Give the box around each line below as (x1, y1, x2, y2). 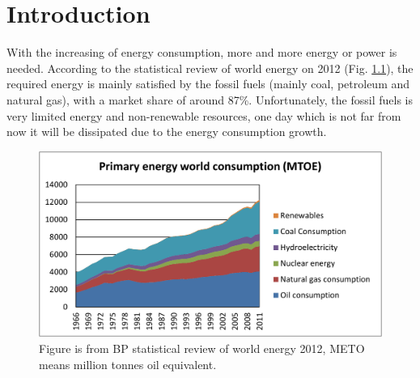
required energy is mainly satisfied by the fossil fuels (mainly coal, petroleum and (6, 75, 410, 92)
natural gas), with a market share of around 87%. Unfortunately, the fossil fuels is (6, 91, 413, 108)
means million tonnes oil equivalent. (39, 355, 217, 372)
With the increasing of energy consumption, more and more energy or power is (6, 44, 397, 61)
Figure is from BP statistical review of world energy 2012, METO (39, 340, 365, 357)
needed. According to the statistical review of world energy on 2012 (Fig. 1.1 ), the (6, 59, 414, 76)
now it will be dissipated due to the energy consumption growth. (6, 123, 327, 140)
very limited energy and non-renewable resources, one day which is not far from (6, 107, 401, 124)
